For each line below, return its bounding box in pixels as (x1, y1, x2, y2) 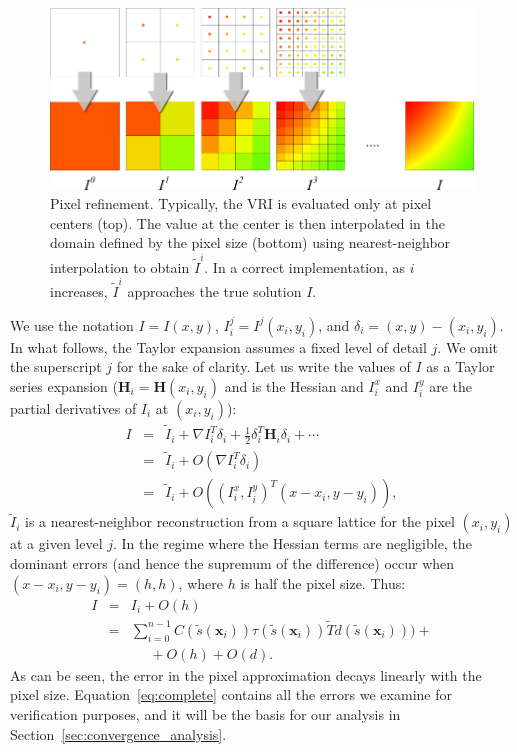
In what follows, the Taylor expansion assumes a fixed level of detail (10, 336, 427, 357)
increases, (50, 281, 108, 302)
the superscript (10, 356, 102, 377)
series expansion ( (10, 375, 118, 396)
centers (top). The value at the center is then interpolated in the (50, 212, 445, 233)
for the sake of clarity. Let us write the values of (116, 356, 411, 377)
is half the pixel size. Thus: (240, 572, 406, 593)
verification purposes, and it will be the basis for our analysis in (10, 703, 401, 724)
